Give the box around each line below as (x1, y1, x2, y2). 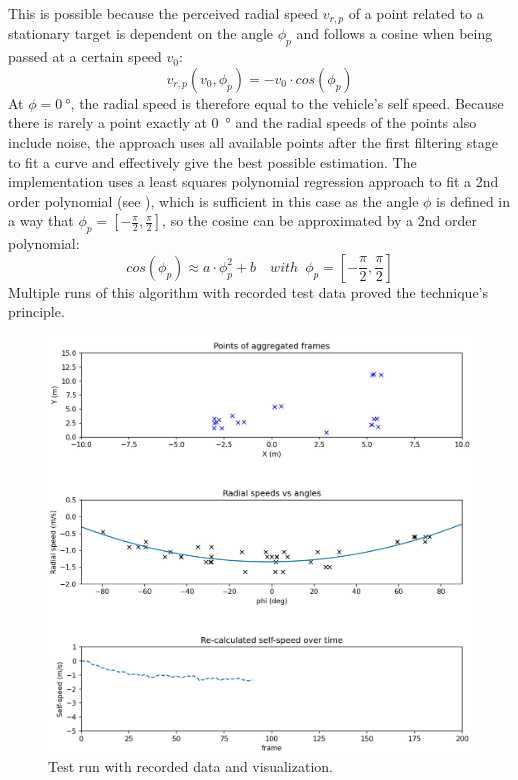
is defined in (436, 190, 511, 211)
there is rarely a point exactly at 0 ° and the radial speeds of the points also (8, 112, 477, 133)
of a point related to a (348, 3, 484, 23)
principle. (8, 301, 65, 322)
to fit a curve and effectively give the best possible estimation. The (8, 151, 417, 172)
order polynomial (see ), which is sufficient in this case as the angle (8, 190, 419, 211)
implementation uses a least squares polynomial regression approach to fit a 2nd (8, 171, 499, 192)
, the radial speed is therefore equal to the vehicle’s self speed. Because (70, 92, 504, 113)
